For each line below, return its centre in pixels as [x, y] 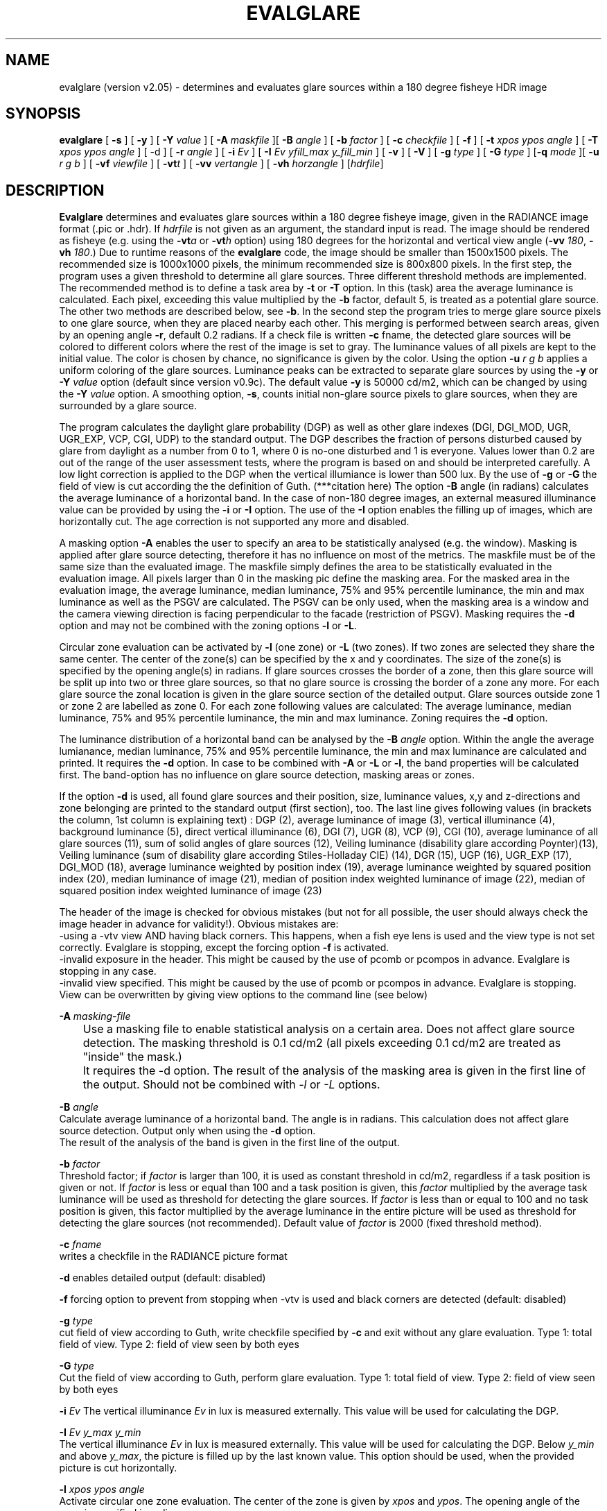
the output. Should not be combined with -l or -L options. [231, 1085]
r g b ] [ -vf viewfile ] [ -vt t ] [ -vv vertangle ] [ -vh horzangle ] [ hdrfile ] [221, 164]
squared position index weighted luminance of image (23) [191, 891]
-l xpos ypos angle [102, 1489]
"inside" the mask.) [132, 1057]
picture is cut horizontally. [118, 1468]
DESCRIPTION [55, 190]
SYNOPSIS [43, 114]
